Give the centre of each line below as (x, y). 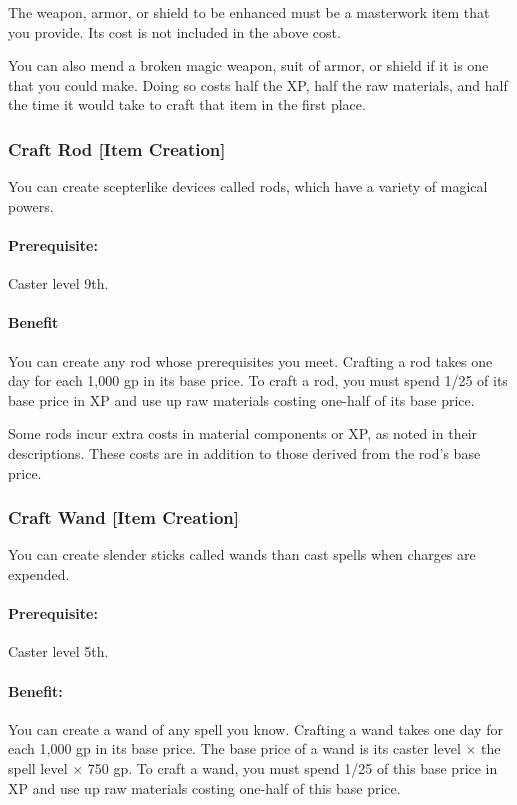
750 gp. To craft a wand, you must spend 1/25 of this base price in (292, 767)
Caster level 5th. (58, 651)
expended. (39, 573)
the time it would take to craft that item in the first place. (187, 104)
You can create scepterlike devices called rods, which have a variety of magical (248, 186)
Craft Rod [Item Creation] (117, 148)
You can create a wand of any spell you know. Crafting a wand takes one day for (255, 728)
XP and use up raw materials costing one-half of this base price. (204, 787)
